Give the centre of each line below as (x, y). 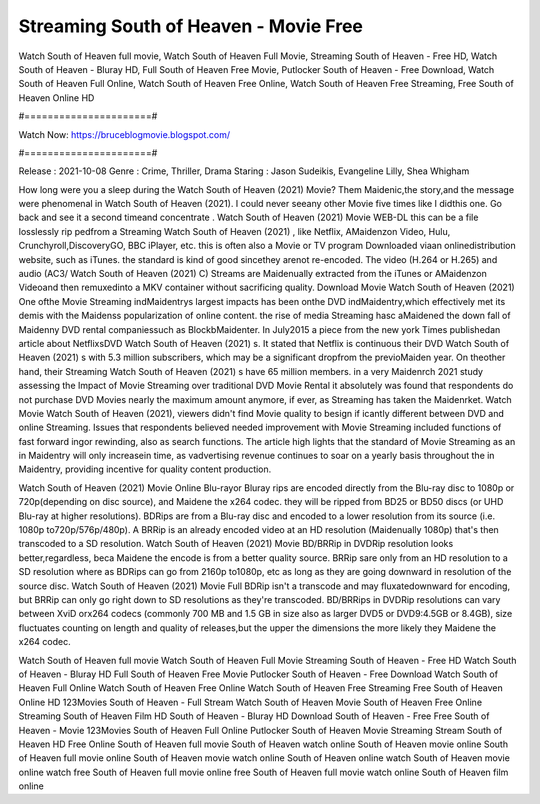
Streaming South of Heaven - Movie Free (191, 26)
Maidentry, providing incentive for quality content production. (145, 469)
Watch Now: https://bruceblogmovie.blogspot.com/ (124, 134)
